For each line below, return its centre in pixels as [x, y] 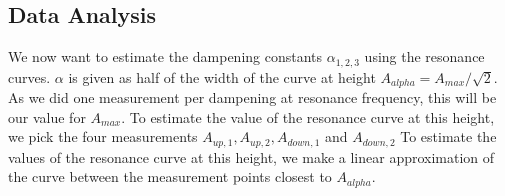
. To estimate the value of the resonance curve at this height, [308, 116]
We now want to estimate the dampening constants [165, 56]
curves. [29, 76]
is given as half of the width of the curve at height [222, 76]
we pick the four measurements [103, 136]
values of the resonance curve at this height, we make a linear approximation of [251, 156]
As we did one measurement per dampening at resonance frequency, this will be [252, 97]
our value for [47, 116]
